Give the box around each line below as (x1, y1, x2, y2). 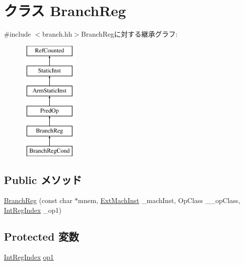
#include (4, 29, 31, 39)
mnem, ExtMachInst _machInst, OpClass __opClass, (78, 195, 241, 205)
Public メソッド (4, 172, 82, 187)
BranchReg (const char (4, 195, 73, 205)
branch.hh (42, 29, 72, 39)
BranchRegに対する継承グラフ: (81, 29, 178, 39)
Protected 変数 (4, 228, 79, 244)
